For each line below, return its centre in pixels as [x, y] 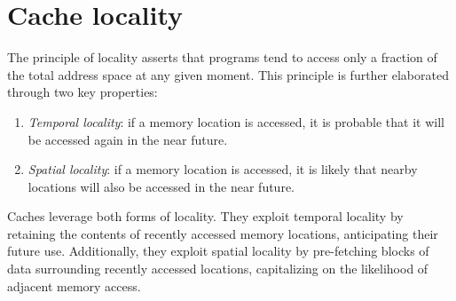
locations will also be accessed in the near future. [161, 186]
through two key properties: [83, 92]
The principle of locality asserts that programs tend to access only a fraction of [222, 57]
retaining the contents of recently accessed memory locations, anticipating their [223, 233]
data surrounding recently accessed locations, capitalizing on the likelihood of [218, 269]
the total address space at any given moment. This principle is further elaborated [228, 74]
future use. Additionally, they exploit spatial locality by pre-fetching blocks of [218, 251]
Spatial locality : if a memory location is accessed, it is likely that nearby [223, 169]
